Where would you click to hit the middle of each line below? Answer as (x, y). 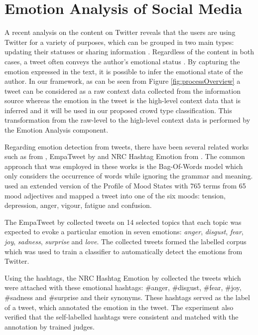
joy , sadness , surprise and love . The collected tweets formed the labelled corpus (126, 241)
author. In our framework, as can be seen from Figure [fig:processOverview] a (123, 81)
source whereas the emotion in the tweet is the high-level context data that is (123, 100)
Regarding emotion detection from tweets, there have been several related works (127, 146)
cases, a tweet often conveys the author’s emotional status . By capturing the (122, 61)
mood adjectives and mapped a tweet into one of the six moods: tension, (115, 195)
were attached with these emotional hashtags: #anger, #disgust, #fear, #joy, (123, 287)
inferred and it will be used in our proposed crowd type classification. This (118, 110)
